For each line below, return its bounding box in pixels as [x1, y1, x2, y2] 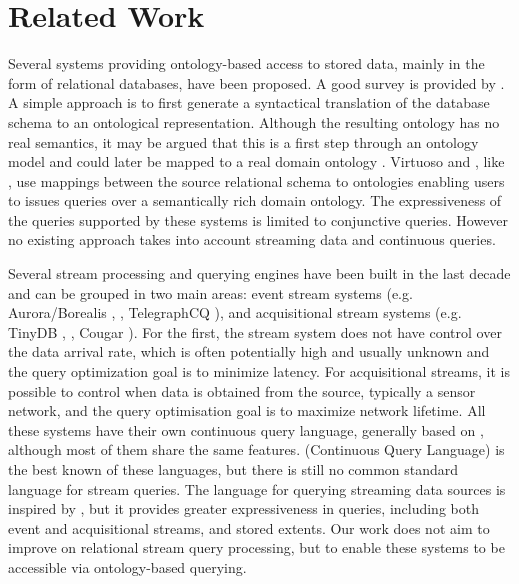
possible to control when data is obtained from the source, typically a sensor [8, 380, 476, 401]
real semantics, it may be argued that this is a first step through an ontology [8, 131, 479, 152]
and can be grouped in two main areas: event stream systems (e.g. [8, 282, 413, 303]
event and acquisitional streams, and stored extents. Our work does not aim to [8, 517, 490, 538]
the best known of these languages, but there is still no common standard [8, 459, 459, 479]
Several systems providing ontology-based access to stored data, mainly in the [8, 53, 485, 74]
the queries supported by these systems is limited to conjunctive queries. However [8, 209, 509, 230]
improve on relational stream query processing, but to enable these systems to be [8, 537, 505, 558]
